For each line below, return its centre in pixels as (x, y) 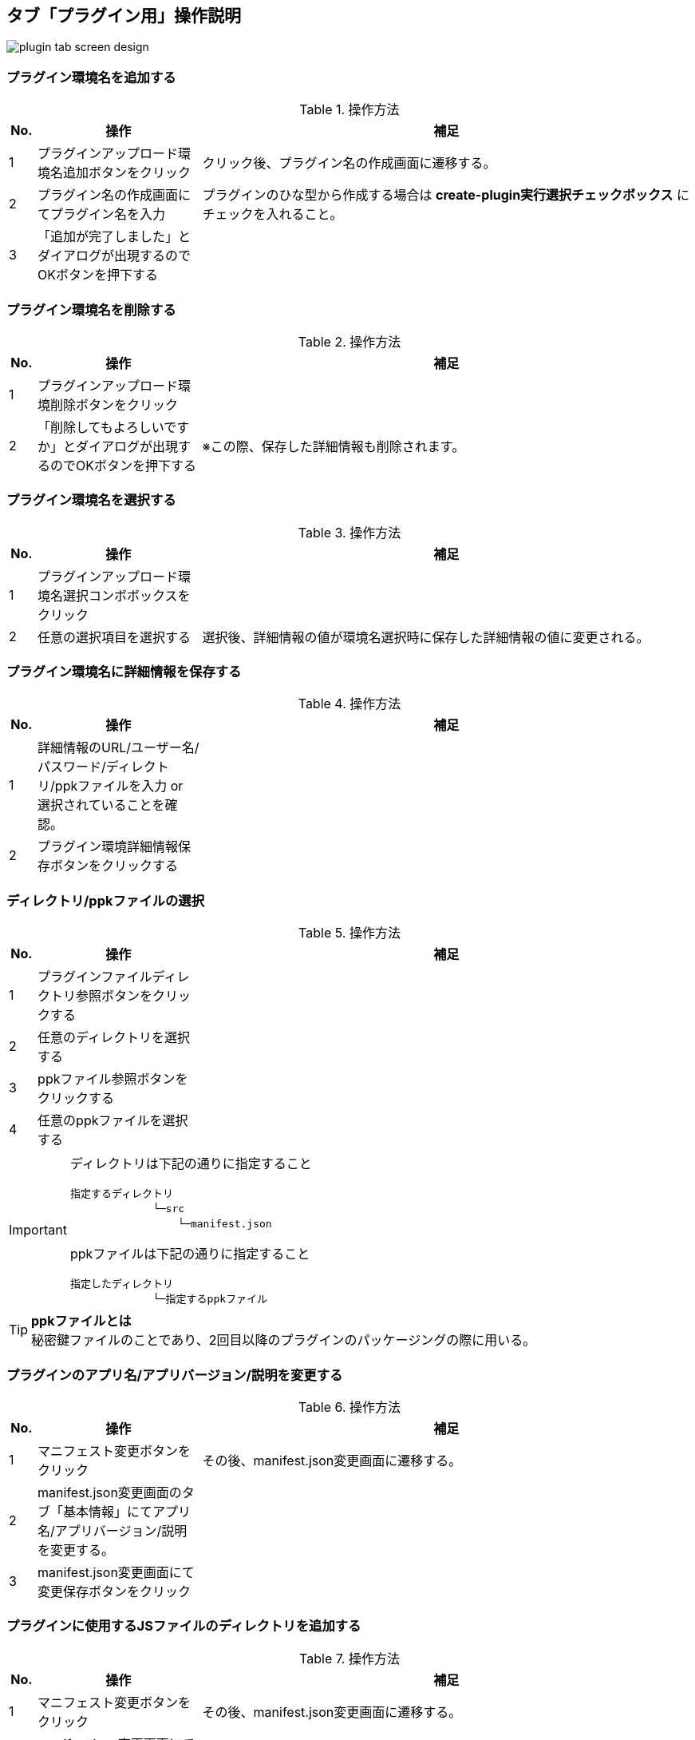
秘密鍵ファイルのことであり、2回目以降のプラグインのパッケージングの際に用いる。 (284, 1340)
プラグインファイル (95, 977)
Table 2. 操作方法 (349, 341)
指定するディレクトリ (122, 1194)
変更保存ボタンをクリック (115, 1591)
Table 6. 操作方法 (349, 1407)
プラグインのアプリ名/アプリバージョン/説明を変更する (175, 1375)
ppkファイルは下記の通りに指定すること (190, 1254)
